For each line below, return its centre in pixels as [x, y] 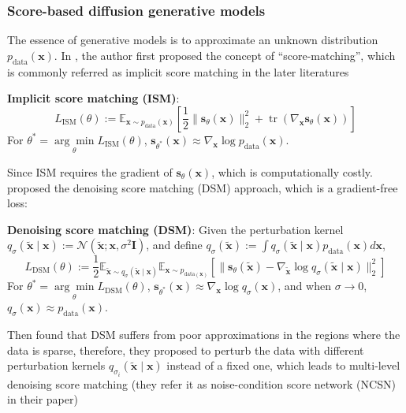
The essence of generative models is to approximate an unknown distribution [193, 40]
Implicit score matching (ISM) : [93, 98]
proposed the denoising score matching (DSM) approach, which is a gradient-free [203, 187]
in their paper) [43, 399]
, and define [174, 245]
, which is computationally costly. [292, 172]
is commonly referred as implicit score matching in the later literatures [178, 71]
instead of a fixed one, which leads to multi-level [283, 365]
